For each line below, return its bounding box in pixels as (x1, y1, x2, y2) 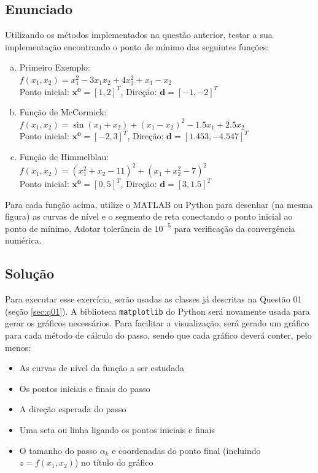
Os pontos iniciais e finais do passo (19, 382, 150, 394)
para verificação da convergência (174, 221, 295, 234)
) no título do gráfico (74, 456, 153, 469)
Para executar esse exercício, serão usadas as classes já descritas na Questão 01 (5, 293, 302, 306)
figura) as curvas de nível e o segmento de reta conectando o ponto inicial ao (5, 210, 293, 223)
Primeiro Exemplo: (19, 61, 91, 74)
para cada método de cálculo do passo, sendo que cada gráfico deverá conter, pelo (5, 329, 312, 342)
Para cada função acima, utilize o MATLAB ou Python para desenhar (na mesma (5, 198, 313, 210)
